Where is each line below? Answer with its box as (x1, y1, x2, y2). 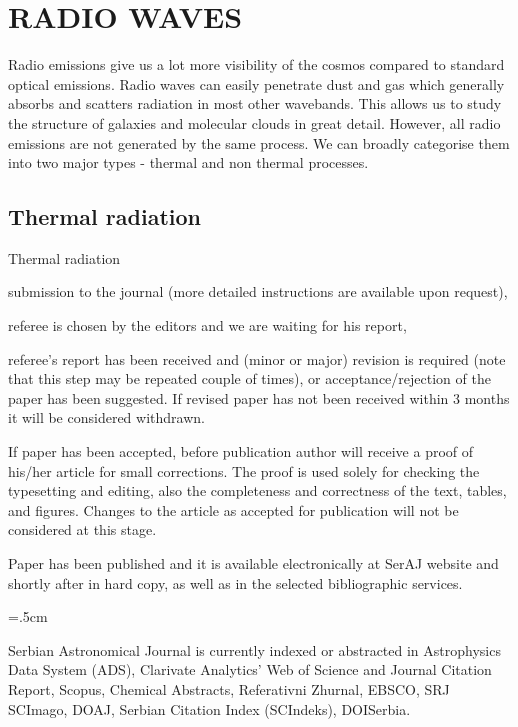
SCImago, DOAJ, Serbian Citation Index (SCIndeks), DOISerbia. (8, 698, 411, 719)
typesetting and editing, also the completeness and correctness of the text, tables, (8, 480, 507, 501)
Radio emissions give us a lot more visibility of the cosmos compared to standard (8, 54, 505, 75)
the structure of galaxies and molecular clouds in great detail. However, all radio (8, 112, 501, 133)
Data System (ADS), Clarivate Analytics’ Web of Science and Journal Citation (8, 659, 492, 680)
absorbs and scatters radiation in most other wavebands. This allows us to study (8, 93, 502, 114)
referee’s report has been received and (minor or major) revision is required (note (8, 348, 506, 369)
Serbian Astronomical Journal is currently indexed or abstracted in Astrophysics (8, 639, 501, 660)
